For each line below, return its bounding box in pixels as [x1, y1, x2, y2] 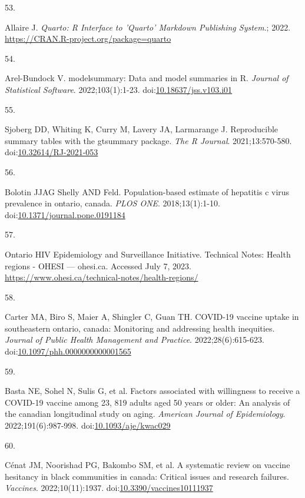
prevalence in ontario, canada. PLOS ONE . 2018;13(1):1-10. [5, 197, 220, 209]
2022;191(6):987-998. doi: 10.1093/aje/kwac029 [5, 419, 171, 432]
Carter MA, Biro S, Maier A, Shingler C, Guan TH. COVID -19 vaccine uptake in [5, 310, 299, 323]
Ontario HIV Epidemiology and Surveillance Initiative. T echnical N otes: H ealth [5, 248, 291, 260]
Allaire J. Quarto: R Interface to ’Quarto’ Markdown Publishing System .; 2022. [5, 21, 291, 33]
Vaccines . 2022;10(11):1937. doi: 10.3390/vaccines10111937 [5, 482, 213, 494]
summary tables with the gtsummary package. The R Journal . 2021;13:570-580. [5, 134, 292, 146]
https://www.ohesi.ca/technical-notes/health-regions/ [5, 271, 198, 283]
